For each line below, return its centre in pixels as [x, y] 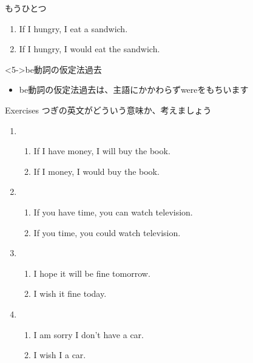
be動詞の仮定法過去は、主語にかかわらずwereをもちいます [134, 90]
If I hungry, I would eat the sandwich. [89, 49]
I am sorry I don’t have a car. [89, 334]
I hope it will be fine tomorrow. [92, 273]
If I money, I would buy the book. [96, 171]
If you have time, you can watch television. [113, 212]
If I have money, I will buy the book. [102, 151]
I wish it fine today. [70, 293]
